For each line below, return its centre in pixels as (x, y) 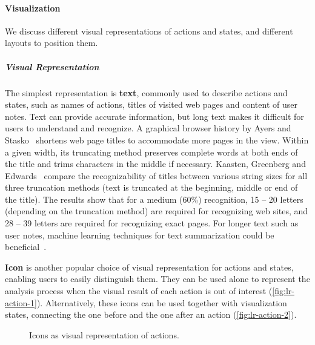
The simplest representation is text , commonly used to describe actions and (146, 92)
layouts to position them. (51, 43)
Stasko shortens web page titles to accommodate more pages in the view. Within (157, 140)
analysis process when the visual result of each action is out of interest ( (139, 291)
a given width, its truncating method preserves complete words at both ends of (151, 152)
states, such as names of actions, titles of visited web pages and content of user (151, 104)
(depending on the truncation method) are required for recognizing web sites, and (157, 211)
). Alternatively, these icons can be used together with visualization (162, 302)
